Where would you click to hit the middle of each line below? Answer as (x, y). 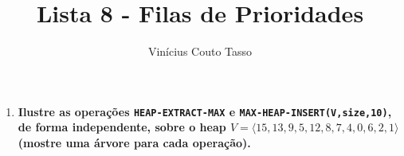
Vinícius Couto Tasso (200, 51)
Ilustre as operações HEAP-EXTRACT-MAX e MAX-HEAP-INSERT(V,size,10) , (205, 111)
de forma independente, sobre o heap (122, 127)
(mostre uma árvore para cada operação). (134, 142)
